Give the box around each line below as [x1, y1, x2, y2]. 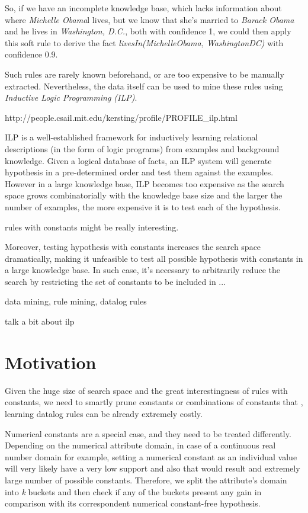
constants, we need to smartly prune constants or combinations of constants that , [5, 396, 303, 408]
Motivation [5, 350, 97, 374]
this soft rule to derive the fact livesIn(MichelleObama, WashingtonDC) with [5, 36, 284, 49]
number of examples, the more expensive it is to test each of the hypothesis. [5, 200, 281, 213]
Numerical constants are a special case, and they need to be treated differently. [5, 427, 291, 440]
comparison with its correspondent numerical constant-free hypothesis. [5, 497, 261, 509]
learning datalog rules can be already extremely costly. [5, 407, 203, 419]
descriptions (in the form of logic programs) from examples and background [5, 142, 280, 155]
